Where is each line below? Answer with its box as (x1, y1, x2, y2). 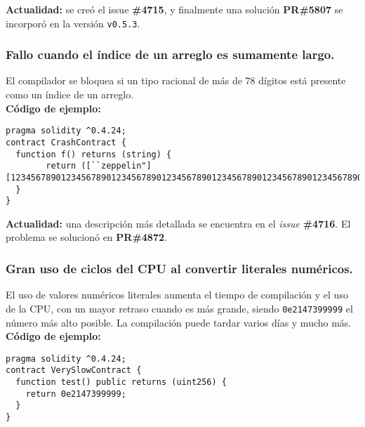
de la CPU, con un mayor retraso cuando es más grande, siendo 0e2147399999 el (6, 301, 353, 315)
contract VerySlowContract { (6, 365, 142, 376)
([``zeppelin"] (81, 161, 152, 171)
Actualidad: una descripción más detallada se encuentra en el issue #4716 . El (6, 216, 351, 230)
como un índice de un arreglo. (6, 87, 134, 102)
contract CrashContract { (6, 137, 126, 147)
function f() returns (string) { (15, 149, 172, 159)
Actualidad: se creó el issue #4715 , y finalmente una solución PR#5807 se (6, 2, 343, 16)
